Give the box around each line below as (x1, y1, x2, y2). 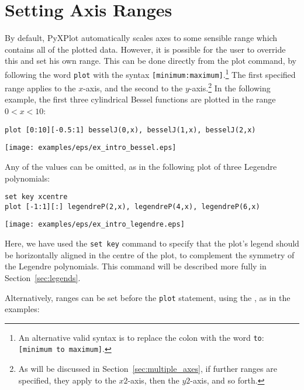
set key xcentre (5, 193, 68, 201)
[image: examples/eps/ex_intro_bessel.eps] (5, 143, 177, 152)
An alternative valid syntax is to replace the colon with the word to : (18, 331, 264, 343)
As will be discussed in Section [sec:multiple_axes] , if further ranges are (18, 362, 277, 375)
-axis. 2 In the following (189, 80, 271, 94)
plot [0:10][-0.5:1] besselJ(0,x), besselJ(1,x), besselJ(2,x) (5, 125, 256, 134)
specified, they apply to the (18, 374, 116, 386)
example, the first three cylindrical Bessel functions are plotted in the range (5, 93, 276, 105)
